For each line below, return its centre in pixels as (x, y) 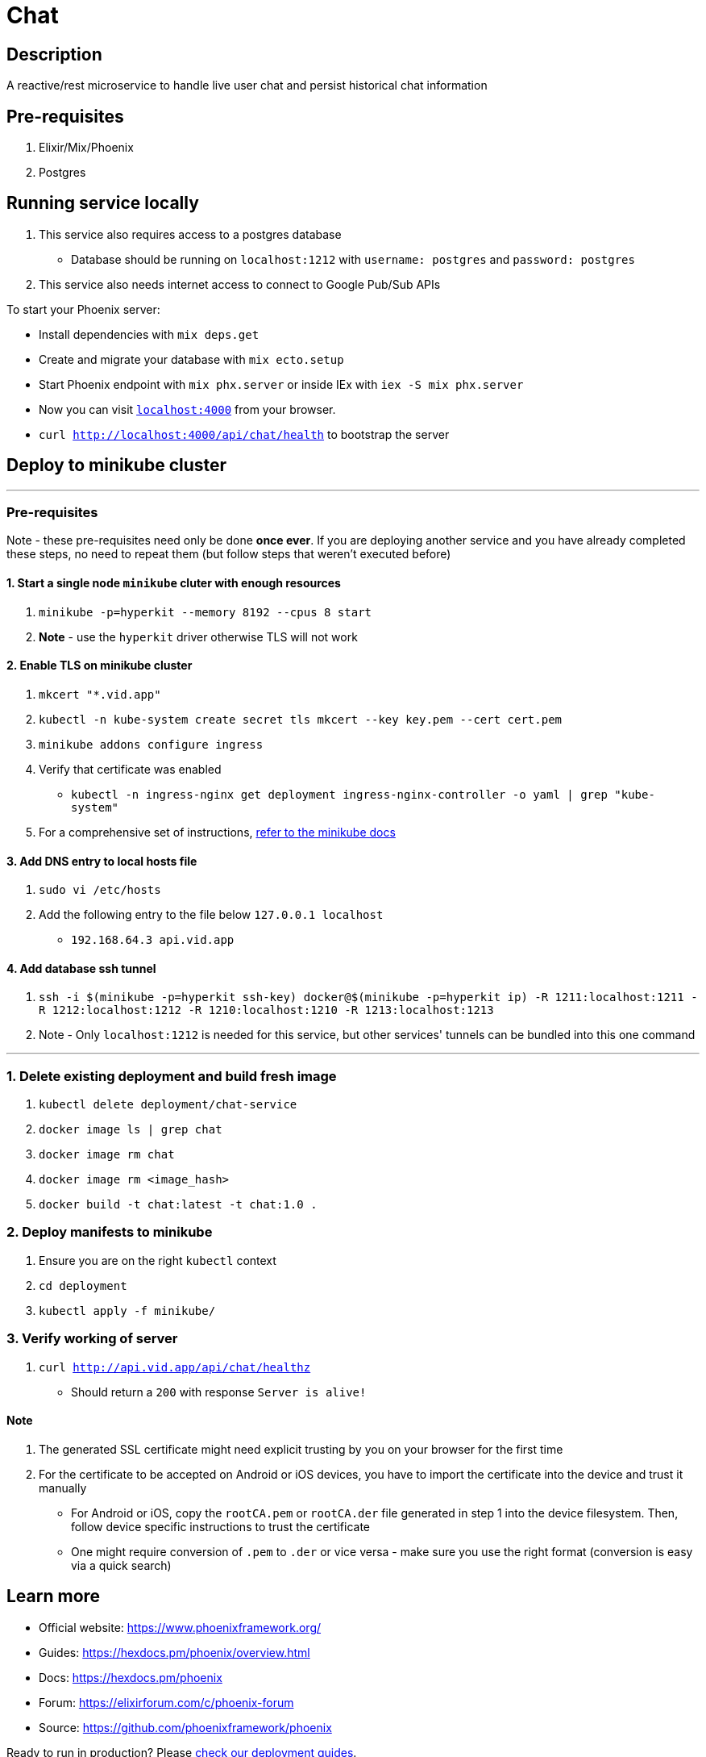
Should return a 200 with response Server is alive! (219, 1392)
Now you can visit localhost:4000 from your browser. (187, 409)
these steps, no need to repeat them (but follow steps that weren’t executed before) (229, 554)
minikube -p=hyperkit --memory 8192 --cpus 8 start (206, 612)
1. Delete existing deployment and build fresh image (172, 1076)
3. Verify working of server (92, 1339)
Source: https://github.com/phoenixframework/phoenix (185, 1727)
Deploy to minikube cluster (117, 465)
